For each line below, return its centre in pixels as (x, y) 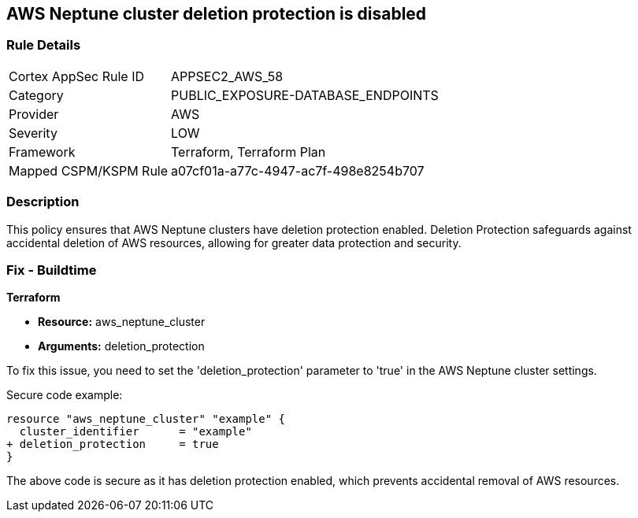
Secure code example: (65, 395)
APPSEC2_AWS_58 (227, 76)
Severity (33, 133)
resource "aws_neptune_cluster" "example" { (146, 419)
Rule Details (44, 45)
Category (36, 95)
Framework (42, 152)
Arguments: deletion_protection (121, 346)
